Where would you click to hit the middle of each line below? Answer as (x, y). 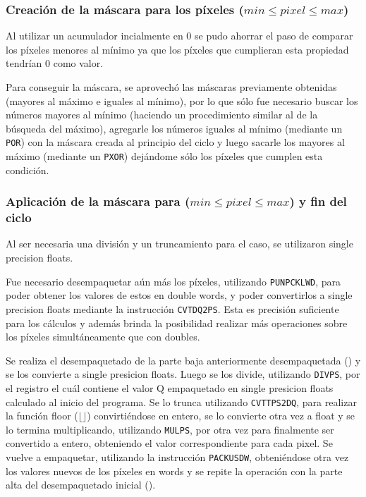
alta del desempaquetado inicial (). (81, 485)
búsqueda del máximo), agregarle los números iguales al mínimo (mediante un (174, 128)
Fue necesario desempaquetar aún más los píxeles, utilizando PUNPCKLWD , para (173, 281)
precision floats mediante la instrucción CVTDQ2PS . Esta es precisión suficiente (172, 308)
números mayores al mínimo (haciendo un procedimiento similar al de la (162, 115)
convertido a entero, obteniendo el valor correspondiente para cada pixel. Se (169, 443)
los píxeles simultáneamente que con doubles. (103, 337)
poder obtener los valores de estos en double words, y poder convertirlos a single (179, 295)
